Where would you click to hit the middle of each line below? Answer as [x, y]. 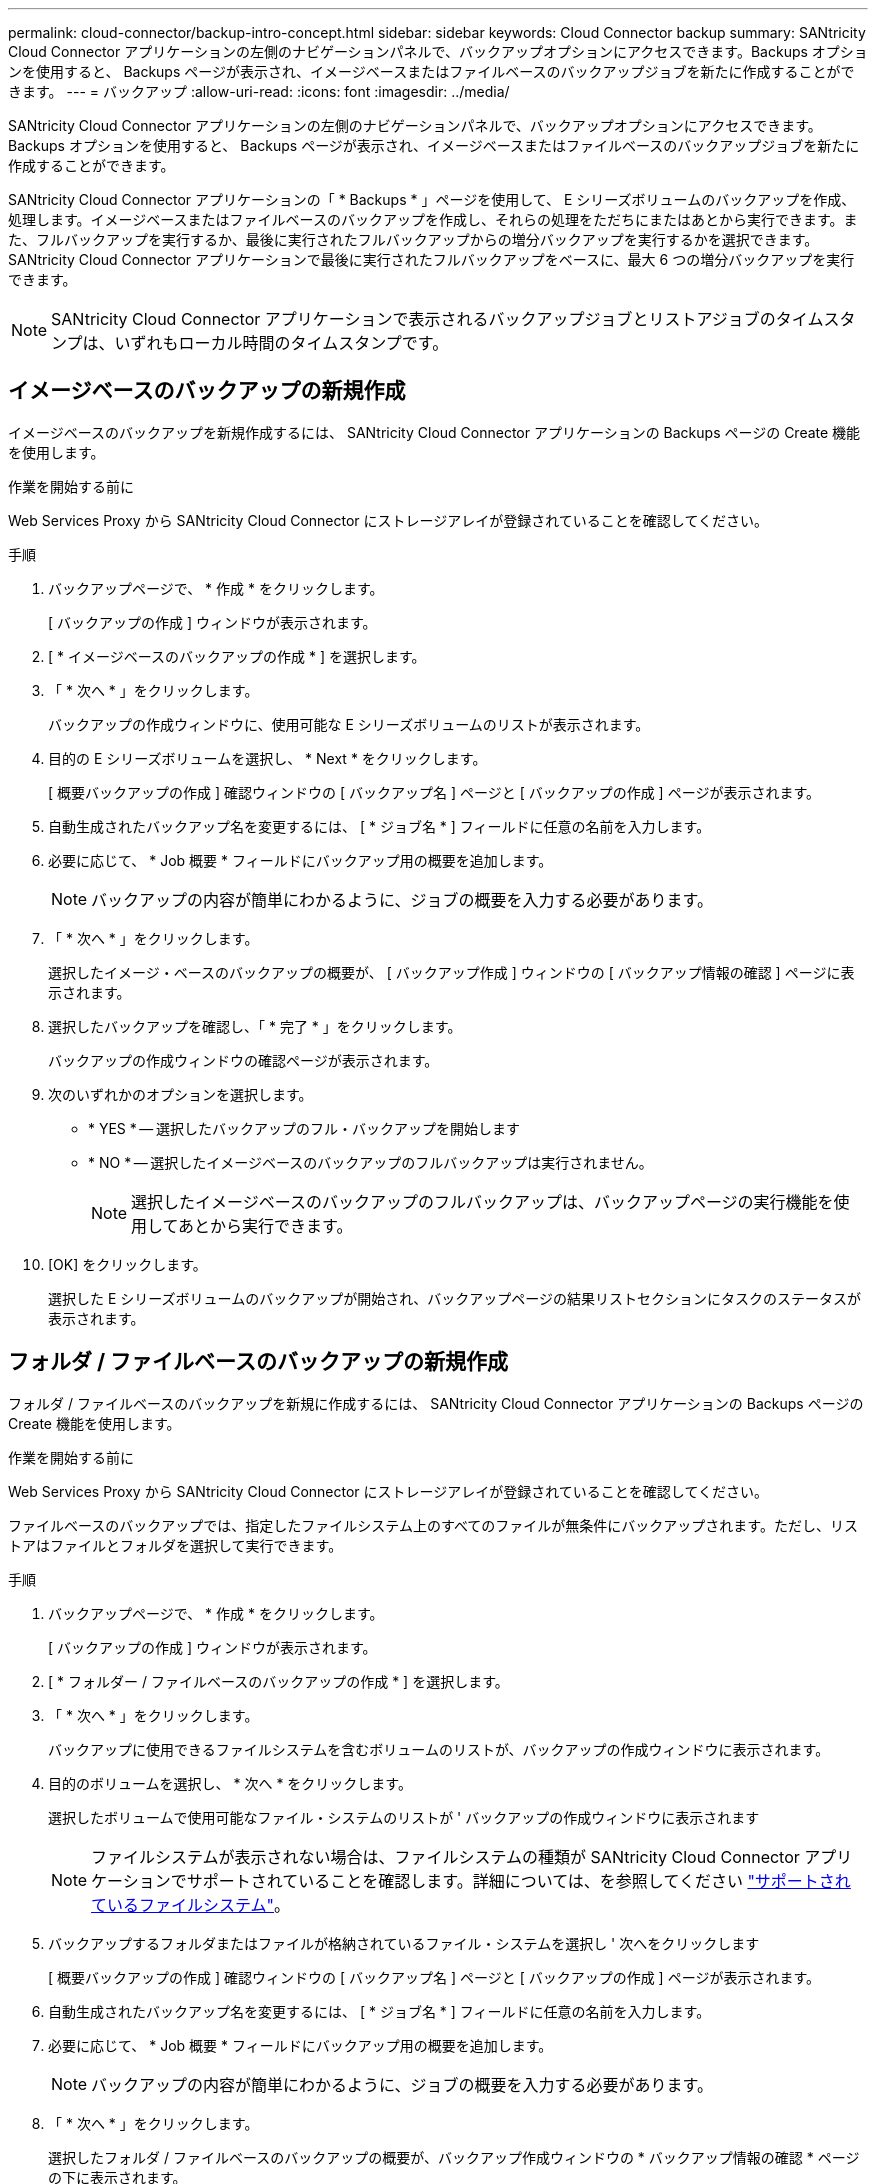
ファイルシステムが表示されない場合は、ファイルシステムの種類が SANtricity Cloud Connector [445, 1856]
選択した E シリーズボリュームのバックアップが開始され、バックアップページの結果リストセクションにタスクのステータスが [455, 1298]
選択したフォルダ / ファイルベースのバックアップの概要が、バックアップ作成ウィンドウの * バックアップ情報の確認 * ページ [454, 2157]
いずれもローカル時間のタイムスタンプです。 [281, 343]
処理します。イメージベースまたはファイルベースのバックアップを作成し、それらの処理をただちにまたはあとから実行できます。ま [433, 219]
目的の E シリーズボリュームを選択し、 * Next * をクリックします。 [267, 758]
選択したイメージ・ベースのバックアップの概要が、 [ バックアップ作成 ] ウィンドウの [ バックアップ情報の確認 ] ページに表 [451, 972]
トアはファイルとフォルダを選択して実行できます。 [175, 1545]
